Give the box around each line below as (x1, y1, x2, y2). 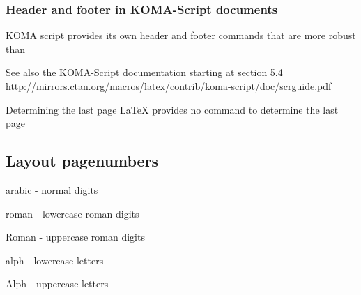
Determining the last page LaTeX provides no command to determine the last (6, 102, 339, 116)
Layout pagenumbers (6, 150, 159, 172)
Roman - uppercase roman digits (6, 229, 145, 244)
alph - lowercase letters (6, 252, 104, 267)
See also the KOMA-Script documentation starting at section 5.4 (6, 65, 283, 80)
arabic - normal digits (6, 182, 98, 197)
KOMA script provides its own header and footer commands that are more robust (6, 28, 356, 43)
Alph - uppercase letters (6, 276, 109, 291)
